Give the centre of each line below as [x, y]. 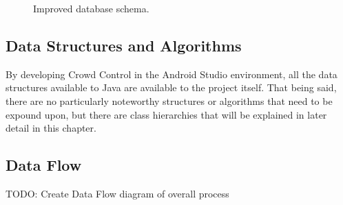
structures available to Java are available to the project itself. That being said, [171, 87]
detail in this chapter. [51, 128]
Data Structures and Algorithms [124, 45]
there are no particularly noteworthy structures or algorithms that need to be [169, 100]
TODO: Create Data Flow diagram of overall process [117, 193]
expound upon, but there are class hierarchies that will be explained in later [166, 114]
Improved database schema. [91, 8]
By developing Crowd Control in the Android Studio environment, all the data [171, 74]
